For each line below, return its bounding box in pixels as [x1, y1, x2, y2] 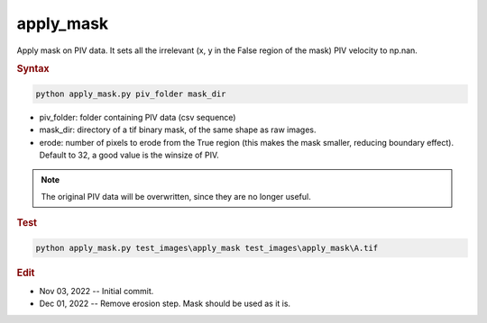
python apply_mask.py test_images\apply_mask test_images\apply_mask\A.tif [35, 243, 379, 253]
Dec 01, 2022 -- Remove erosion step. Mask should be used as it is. [39, 298, 291, 310]
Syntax [16, 63, 50, 76]
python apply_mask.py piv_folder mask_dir [35, 88, 226, 99]
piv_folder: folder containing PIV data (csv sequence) [39, 112, 236, 122]
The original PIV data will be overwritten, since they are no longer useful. [41, 191, 311, 202]
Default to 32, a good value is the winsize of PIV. [39, 149, 220, 160]
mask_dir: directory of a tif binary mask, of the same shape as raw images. [39, 124, 317, 135]
